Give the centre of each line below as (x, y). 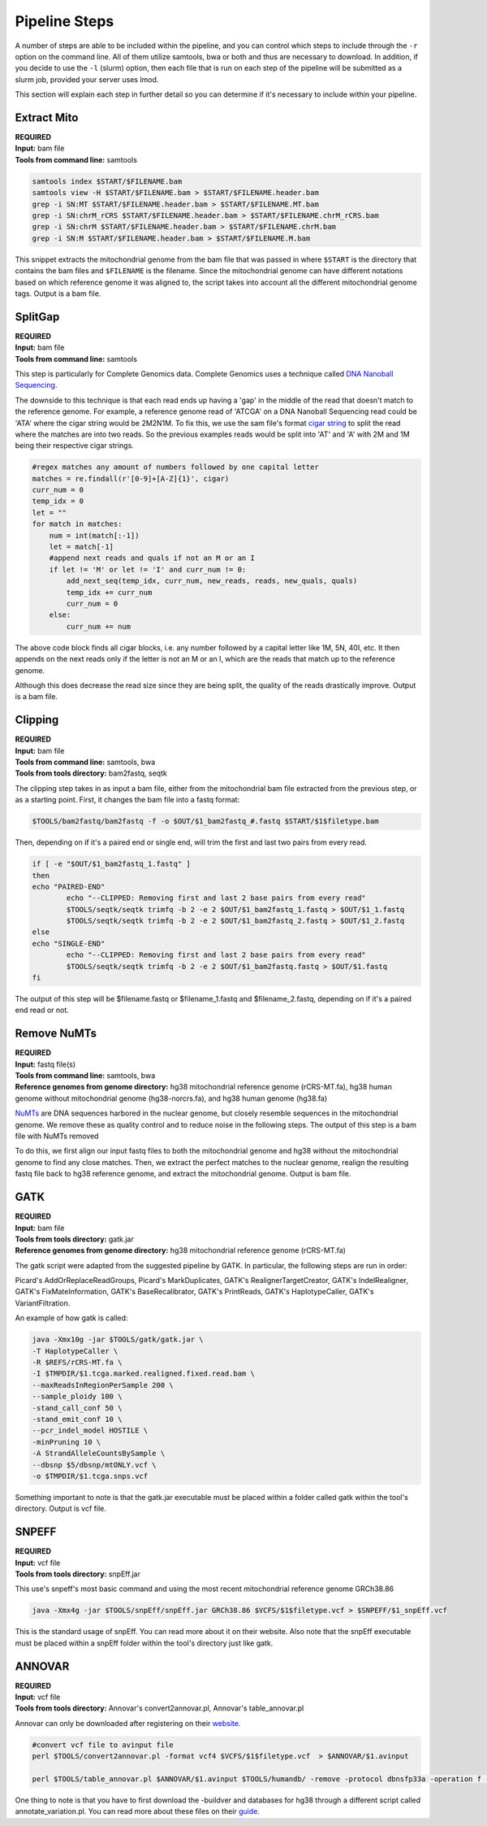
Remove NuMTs (56, 1034)
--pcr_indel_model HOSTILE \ (90, 1430)
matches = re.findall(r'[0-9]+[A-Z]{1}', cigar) (131, 478)
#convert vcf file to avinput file (103, 1745)
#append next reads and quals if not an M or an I (152, 558)
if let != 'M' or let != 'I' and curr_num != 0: (148, 570)
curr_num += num (99, 626)
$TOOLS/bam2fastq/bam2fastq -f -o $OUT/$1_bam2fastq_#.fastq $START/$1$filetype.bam (205, 822)
